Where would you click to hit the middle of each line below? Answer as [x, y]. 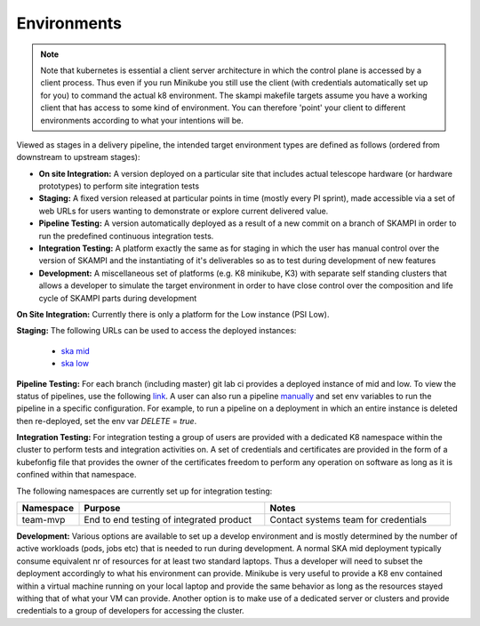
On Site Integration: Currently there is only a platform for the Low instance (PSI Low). [173, 314]
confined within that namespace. [76, 475]
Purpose [102, 509]
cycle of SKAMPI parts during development [118, 298]
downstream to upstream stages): [78, 157]
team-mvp [44, 520]
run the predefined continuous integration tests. [126, 236]
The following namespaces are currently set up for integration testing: [144, 491]
